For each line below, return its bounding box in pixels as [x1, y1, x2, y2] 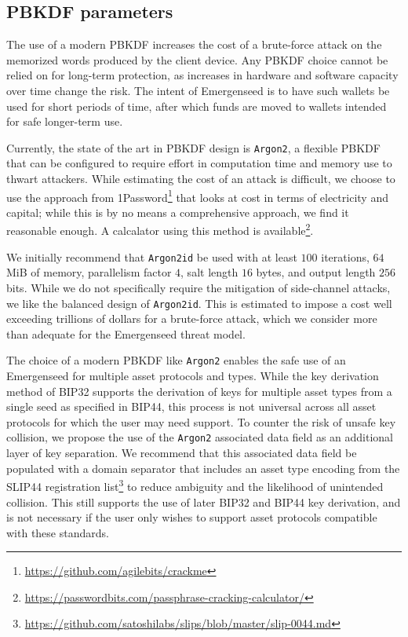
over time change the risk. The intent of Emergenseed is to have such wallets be [6, 82, 390, 98]
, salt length [180, 264, 239, 280]
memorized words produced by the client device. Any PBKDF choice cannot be [6, 51, 388, 68]
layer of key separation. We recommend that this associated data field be [6, 445, 357, 461]
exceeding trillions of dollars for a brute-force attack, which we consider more [6, 310, 377, 327]
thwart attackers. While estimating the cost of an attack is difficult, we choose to [6, 170, 395, 187]
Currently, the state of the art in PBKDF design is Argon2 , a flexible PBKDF [6, 139, 381, 156]
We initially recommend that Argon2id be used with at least [6, 248, 297, 265]
